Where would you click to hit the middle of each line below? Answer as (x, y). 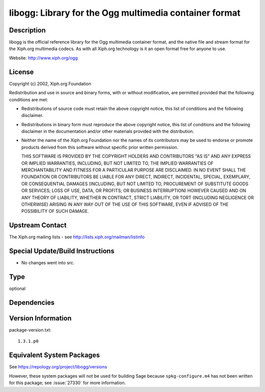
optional (17, 289)
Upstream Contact (38, 225)
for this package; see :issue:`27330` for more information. (67, 383)
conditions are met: (29, 99)
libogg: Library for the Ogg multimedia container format (125, 13)
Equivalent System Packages (54, 355)
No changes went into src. (48, 263)
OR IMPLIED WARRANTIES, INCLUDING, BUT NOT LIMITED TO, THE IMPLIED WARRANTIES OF (117, 163)
